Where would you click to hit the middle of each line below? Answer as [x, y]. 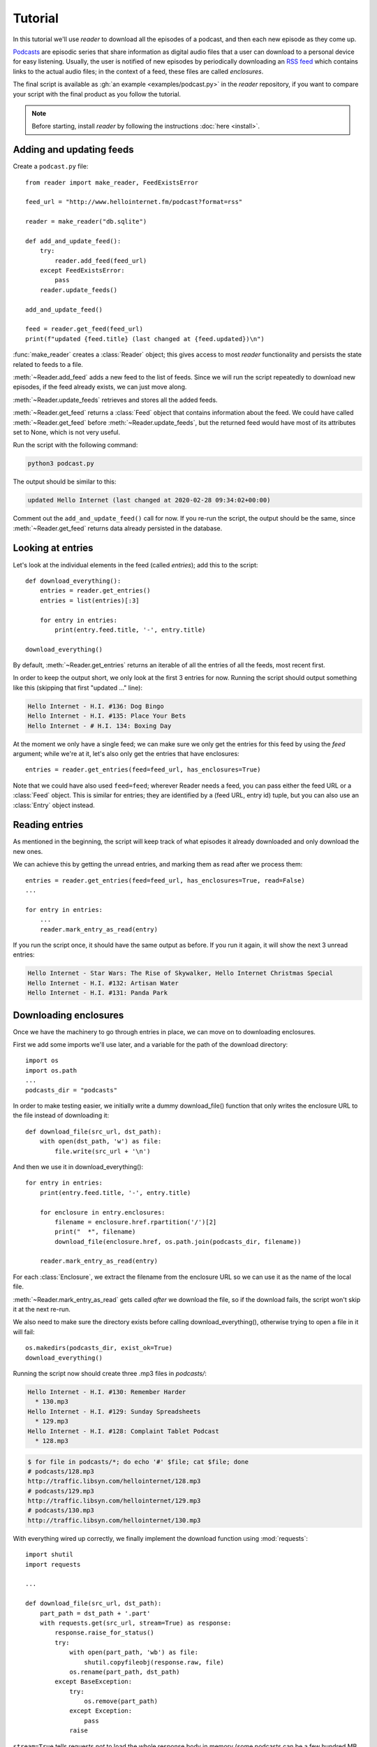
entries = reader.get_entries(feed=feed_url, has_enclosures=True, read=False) [165, 880]
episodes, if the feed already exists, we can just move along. [100, 387]
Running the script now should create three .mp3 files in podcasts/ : [110, 1373]
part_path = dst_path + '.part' [95, 1613]
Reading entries [48, 825]
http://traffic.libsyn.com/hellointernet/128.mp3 [114, 1481]
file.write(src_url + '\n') [103, 1151]
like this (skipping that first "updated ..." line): [78, 688]
